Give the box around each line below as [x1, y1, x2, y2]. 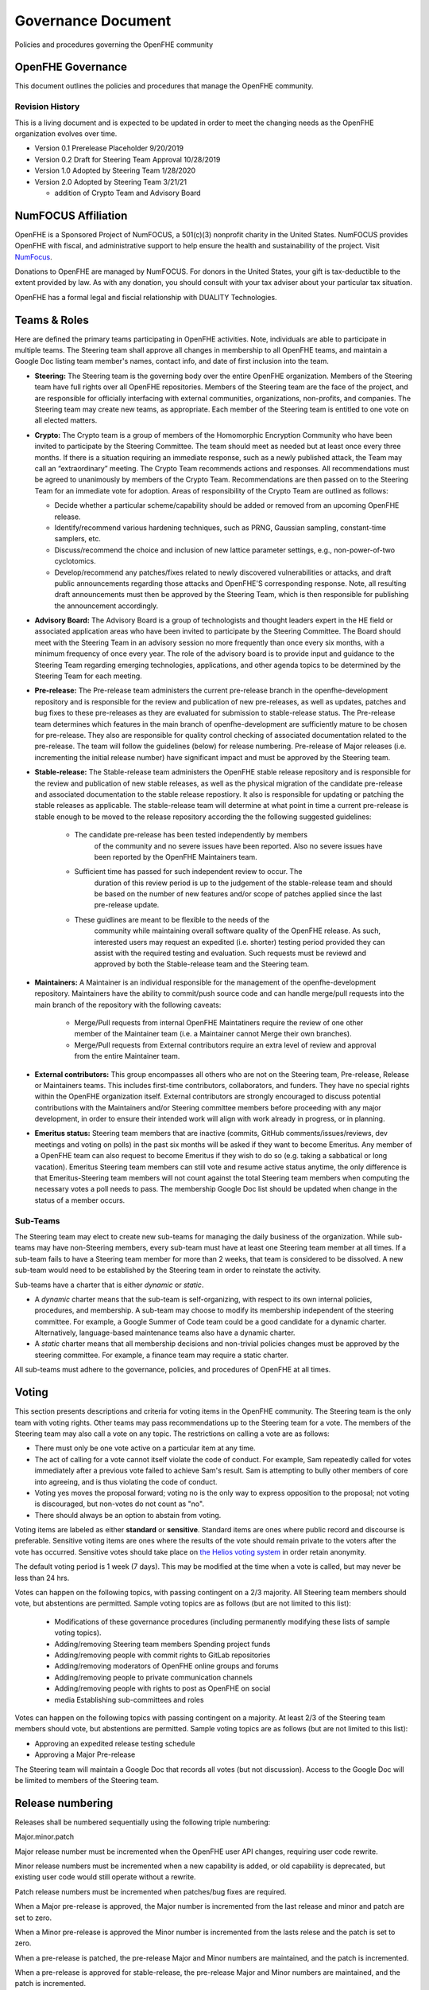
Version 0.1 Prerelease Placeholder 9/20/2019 [34, 143, 184, 153]
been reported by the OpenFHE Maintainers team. [94, 852, 257, 861]
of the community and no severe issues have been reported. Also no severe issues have [94, 841, 383, 851]
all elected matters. [34, 416, 98, 425]
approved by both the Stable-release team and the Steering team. [94, 959, 310, 969]
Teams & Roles [14, 313, 89, 326]
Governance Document [14, 12, 172, 29]
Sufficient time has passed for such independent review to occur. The [74, 867, 303, 876]
